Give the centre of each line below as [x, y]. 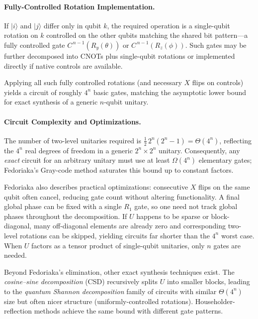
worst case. [238, 235]
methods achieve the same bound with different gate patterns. [129, 311]
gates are [227, 245]
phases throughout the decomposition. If [66, 216]
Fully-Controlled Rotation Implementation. [80, 6]
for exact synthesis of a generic [51, 102]
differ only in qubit [72, 25]
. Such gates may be [216, 45]
